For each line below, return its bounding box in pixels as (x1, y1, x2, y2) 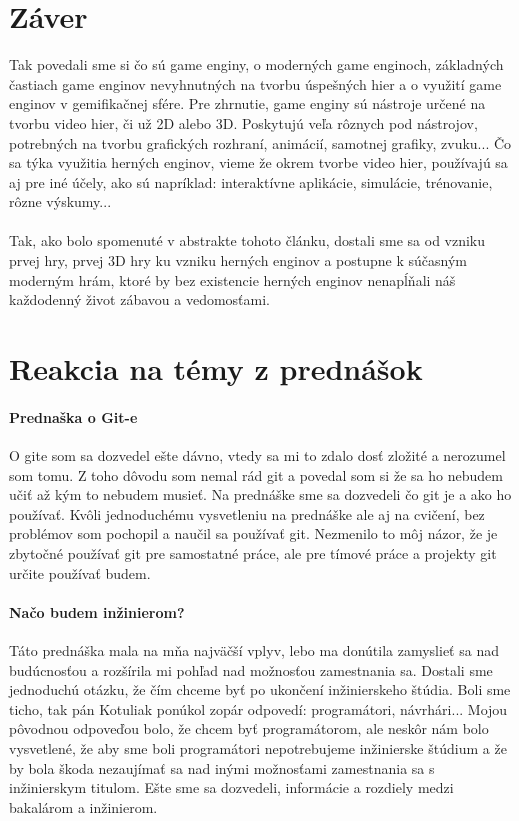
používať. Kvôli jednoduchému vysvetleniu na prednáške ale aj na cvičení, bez (9, 503, 485, 524)
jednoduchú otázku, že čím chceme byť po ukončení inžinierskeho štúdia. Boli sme (9, 679, 511, 700)
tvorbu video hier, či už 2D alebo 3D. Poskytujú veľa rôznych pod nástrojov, (9, 112, 478, 133)
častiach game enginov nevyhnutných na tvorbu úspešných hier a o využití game (9, 73, 502, 94)
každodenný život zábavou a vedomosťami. (9, 289, 271, 310)
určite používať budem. (9, 562, 151, 583)
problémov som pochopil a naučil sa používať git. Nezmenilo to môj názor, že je (9, 523, 498, 544)
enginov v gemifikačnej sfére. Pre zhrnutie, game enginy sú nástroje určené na (9, 93, 486, 114)
